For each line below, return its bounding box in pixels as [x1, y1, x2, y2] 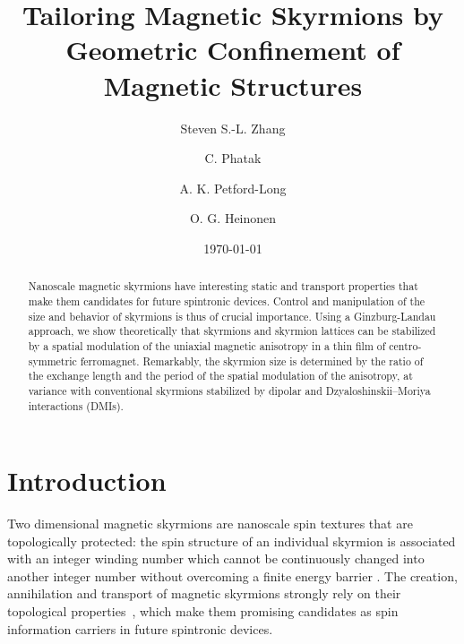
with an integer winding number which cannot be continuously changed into [7, 549, 425, 568]
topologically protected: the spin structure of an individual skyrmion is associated [7, 531, 456, 550]
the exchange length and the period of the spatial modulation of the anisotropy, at [28, 368, 413, 383]
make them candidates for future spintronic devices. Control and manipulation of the [28, 293, 425, 308]
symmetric [28, 353, 77, 368]
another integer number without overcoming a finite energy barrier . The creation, [7, 566, 458, 585]
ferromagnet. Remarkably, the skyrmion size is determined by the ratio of [80, 353, 424, 368]
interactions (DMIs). [28, 398, 124, 413]
